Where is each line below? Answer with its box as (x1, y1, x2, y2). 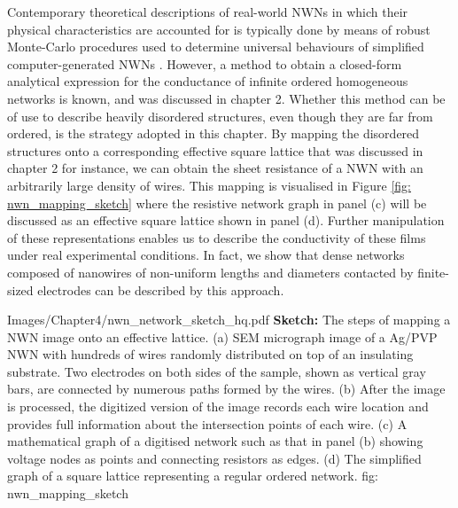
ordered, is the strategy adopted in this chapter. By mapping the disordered (7, 124, 420, 143)
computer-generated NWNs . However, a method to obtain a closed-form (7, 54, 402, 73)
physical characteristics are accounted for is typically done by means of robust (7, 20, 431, 38)
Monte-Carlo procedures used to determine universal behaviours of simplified (7, 37, 424, 56)
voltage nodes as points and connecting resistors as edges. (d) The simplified (7, 449, 422, 467)
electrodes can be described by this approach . (37, 280, 284, 299)
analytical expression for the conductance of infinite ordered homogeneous (7, 72, 408, 90)
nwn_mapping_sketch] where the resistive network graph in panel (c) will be (7, 193, 427, 212)
